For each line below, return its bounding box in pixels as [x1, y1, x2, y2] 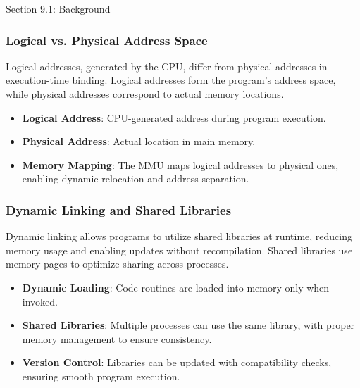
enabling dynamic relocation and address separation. [22, 171, 249, 186]
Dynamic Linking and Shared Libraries [6, 201, 232, 218]
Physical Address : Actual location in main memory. [22, 134, 256, 149]
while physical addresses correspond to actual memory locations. [6, 87, 284, 101]
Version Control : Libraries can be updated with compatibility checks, [22, 355, 332, 370]
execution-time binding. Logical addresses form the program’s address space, [6, 73, 336, 87]
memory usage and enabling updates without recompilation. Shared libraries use [6, 242, 353, 257]
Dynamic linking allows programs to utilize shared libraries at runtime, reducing [6, 229, 352, 244]
